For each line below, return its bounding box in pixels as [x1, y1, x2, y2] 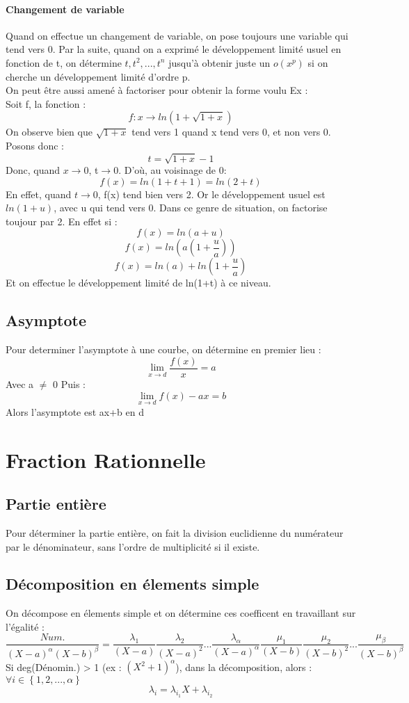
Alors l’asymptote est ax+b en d [6, 404, 144, 419]
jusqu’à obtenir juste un [168, 55, 271, 70]
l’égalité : [6, 619, 45, 633]
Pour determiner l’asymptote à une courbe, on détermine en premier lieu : [6, 342, 321, 357]
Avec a [6, 376, 34, 391]
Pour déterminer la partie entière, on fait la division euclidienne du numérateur [6, 525, 344, 540]
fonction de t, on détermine [6, 55, 122, 70]
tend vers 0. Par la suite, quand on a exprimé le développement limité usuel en [6, 42, 342, 56]
